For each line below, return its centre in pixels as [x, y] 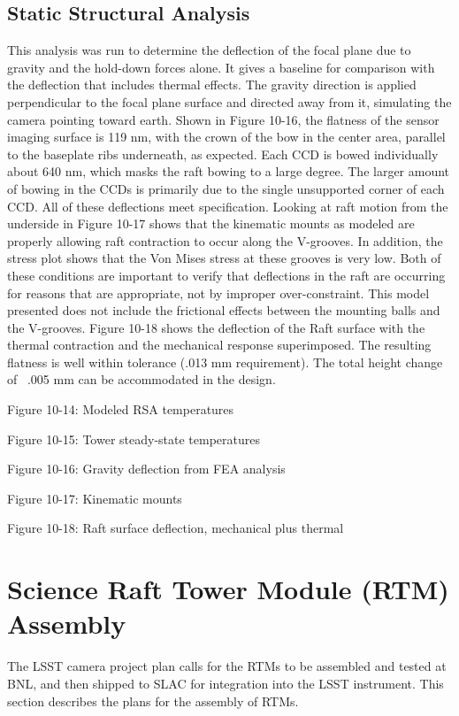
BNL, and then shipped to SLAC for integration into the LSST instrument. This [226, 683]
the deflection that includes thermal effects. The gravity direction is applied [212, 85]
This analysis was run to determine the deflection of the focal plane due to [209, 50]
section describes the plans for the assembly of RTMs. [153, 701]
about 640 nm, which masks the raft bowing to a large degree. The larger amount [229, 171]
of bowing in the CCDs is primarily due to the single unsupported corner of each [226, 188]
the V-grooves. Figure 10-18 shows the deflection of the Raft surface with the [216, 327]
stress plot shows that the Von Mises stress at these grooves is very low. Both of [224, 258]
